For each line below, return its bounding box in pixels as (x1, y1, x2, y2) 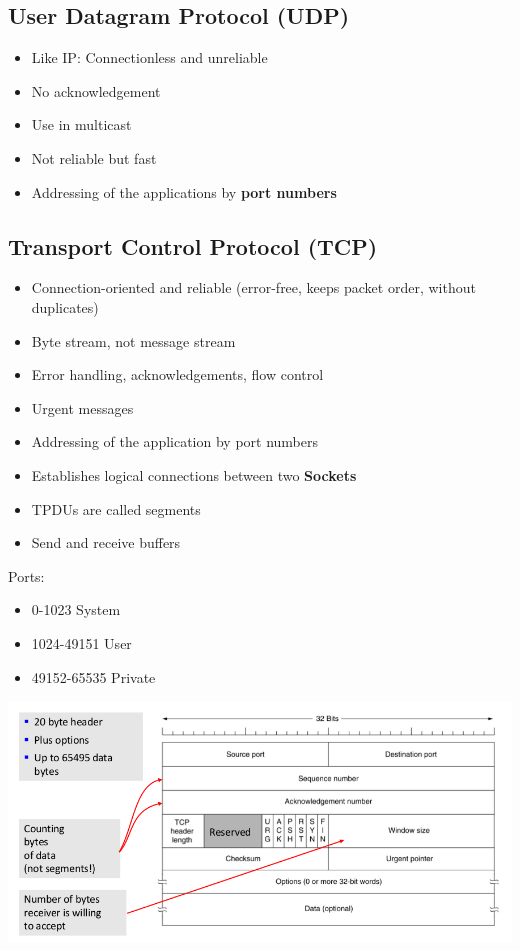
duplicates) (31, 296, 99, 317)
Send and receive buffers (31, 532, 181, 553)
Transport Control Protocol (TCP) (8, 230, 378, 261)
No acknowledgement (31, 80, 161, 101)
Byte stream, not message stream (31, 330, 236, 351)
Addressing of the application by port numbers (31, 431, 319, 452)
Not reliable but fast (31, 147, 157, 168)
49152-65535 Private (31, 666, 156, 687)
